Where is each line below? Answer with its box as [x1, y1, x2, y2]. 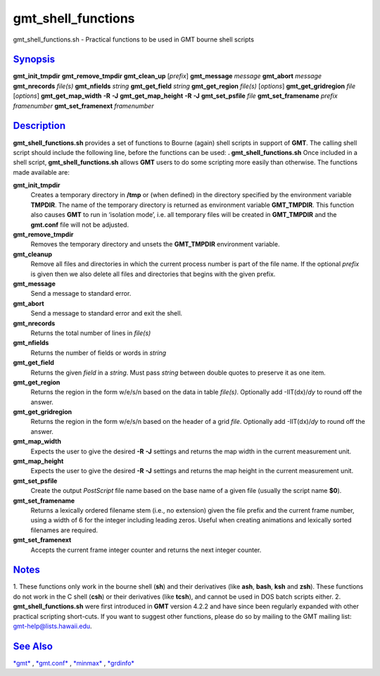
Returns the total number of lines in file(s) [30, 328, 151, 337]
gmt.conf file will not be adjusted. [30, 220, 129, 229]
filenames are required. [30, 525, 99, 534]
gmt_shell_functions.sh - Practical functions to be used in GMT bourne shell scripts [13, 35, 255, 44]
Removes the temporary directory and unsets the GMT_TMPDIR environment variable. [30, 240, 280, 249]
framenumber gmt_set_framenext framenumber [13, 101, 154, 110]
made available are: [13, 168, 70, 176]
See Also [13, 640, 53, 652]
